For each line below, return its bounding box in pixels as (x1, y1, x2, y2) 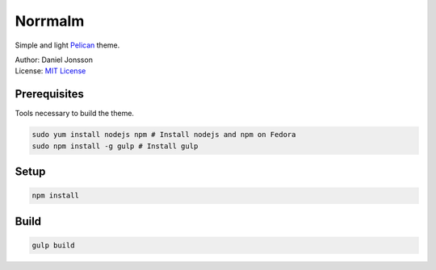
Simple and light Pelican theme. (15, 40, 120, 50)
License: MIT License (15, 66, 86, 76)
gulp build (31, 240, 75, 250)
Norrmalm (15, 12, 85, 30)
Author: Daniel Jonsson (15, 55, 93, 64)
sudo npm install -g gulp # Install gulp (31, 141, 199, 151)
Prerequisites (15, 87, 84, 101)
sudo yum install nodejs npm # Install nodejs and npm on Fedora (31, 130, 296, 139)
